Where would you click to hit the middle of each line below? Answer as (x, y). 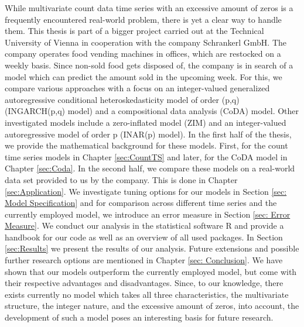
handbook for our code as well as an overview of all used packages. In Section (144, 237)
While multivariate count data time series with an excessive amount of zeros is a (149, 8)
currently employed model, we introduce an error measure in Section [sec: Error (148, 214)
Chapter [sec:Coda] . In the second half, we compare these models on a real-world (150, 168)
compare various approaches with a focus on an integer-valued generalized (137, 88)
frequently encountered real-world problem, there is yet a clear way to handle (143, 19)
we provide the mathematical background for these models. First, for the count (146, 145)
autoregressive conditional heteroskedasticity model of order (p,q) (122, 99)
